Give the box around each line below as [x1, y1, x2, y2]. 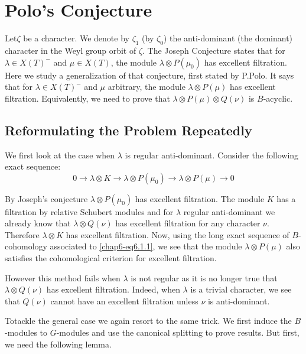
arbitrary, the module [108, 80, 185, 93]
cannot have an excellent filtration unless [50, 294, 198, 307]
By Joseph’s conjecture [5, 192, 88, 204]
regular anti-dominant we [183, 205, 275, 217]
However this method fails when [5, 271, 121, 284]
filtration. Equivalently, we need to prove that [5, 92, 170, 104]
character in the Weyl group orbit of [5, 44, 136, 56]
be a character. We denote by [23, 32, 129, 44]
